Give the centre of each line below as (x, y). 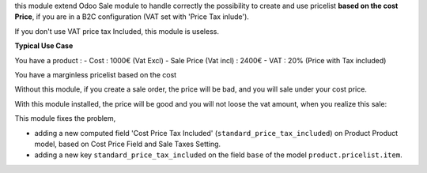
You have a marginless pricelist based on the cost (96, 74)
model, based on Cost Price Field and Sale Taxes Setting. (128, 144)
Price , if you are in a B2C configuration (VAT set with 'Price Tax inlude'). (132, 17)
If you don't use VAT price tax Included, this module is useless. (117, 31)
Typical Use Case (44, 46)
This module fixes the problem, (65, 118)
